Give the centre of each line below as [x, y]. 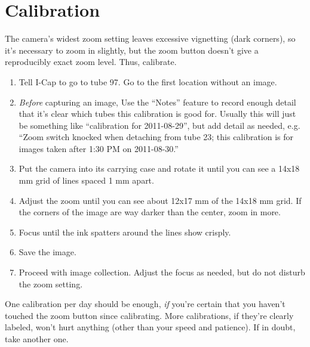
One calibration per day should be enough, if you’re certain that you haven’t [145, 304]
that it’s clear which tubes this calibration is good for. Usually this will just [157, 114]
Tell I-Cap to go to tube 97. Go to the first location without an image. [148, 81]
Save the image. [47, 252]
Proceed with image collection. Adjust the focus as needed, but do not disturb [162, 272]
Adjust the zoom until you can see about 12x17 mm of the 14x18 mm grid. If [160, 200]
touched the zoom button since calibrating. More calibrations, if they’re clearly [149, 315]
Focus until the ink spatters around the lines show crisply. [125, 232]
